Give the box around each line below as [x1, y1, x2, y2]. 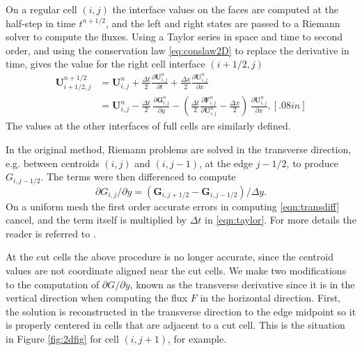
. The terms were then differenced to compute [40, 169, 236, 184]
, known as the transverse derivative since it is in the [129, 276, 355, 291]
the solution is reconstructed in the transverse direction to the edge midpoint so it [6, 304, 356, 318]
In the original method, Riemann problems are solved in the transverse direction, [6, 141, 352, 156]
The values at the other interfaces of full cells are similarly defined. [6, 118, 291, 133]
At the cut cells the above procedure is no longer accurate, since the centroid [6, 249, 333, 264]
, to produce [286, 155, 338, 170]
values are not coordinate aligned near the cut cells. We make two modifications [6, 263, 347, 277]
